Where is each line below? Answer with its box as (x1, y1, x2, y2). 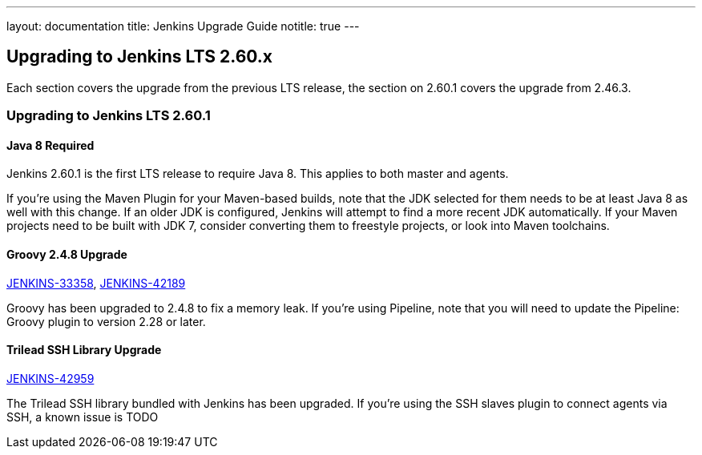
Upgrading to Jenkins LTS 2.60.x (6, 46, 273, 67)
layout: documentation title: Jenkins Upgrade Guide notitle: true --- (6, 19, 360, 33)
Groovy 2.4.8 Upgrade (6, 248, 127, 262)
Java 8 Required (6, 138, 95, 152)
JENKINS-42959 (6, 371, 95, 385)
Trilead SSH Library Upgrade (6, 343, 162, 357)
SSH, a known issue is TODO (6, 409, 159, 424)
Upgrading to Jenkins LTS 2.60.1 (6, 107, 211, 124)
